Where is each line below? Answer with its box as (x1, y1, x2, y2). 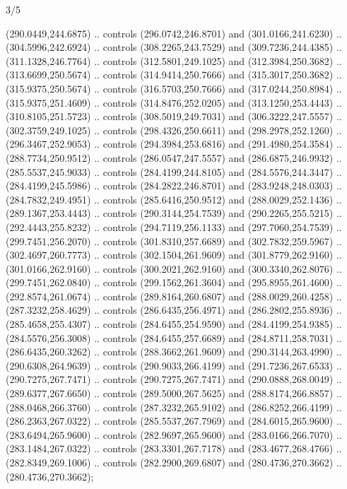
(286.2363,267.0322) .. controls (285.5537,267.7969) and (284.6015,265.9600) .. (6, 413, 342, 428)
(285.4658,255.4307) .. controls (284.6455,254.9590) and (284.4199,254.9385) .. (6, 317, 342, 331)
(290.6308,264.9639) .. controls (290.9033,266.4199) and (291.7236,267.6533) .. (6, 358, 342, 372)
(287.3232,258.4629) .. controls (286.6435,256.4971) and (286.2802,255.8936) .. (6, 302, 342, 317)
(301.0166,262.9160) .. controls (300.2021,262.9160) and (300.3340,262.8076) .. (6, 261, 342, 276)
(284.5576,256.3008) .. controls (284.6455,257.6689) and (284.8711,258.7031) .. (6, 330, 342, 345)
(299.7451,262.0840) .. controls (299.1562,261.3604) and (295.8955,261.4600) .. (6, 275, 342, 290)
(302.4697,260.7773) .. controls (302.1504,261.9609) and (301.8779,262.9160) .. (6, 247, 342, 262)
